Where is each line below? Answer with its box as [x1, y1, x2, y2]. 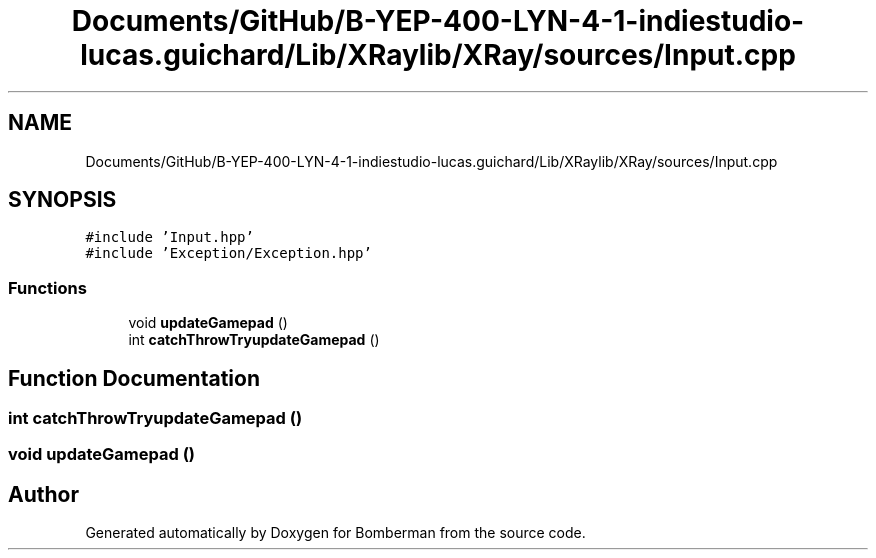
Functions [8, 277, 87, 298]
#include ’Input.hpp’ [85, 229, 254, 246]
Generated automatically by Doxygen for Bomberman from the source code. [85, 524, 586, 542]
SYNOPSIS [8, 187, 117, 213]
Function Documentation [8, 365, 260, 391]
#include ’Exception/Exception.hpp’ [85, 245, 372, 262]
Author [8, 481, 79, 507]
